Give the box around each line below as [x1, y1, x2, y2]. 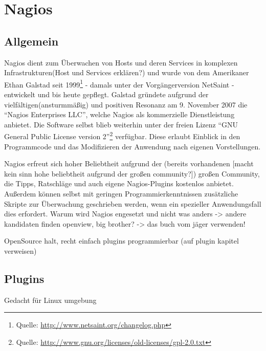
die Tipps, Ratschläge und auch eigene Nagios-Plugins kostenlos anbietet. [4, 178, 234, 189]
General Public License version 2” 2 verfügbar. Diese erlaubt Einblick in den [4, 129, 240, 142]
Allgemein [4, 33, 59, 49]
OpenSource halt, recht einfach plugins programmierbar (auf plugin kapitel [4, 235, 239, 246]
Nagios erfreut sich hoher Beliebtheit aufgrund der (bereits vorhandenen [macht [4, 158, 254, 169]
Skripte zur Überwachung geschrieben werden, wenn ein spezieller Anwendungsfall [4, 198, 261, 209]
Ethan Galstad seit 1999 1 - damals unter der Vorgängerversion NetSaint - [4, 77, 234, 90]
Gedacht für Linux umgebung [4, 294, 97, 305]
